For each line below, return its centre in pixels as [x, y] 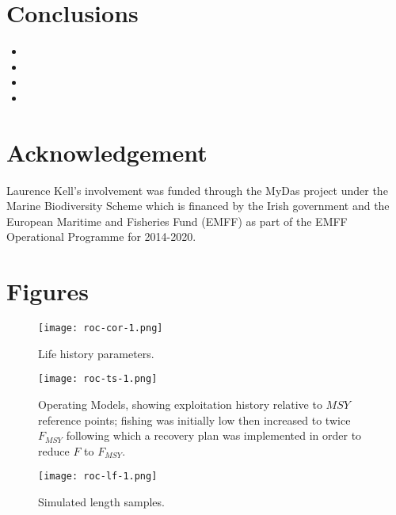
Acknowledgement [107, 152]
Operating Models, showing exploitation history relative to [180, 404]
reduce [54, 450]
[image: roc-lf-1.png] [98, 477]
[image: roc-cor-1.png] [101, 328]
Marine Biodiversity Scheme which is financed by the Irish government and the [198, 206]
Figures [48, 291]
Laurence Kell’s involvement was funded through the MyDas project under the [197, 190]
